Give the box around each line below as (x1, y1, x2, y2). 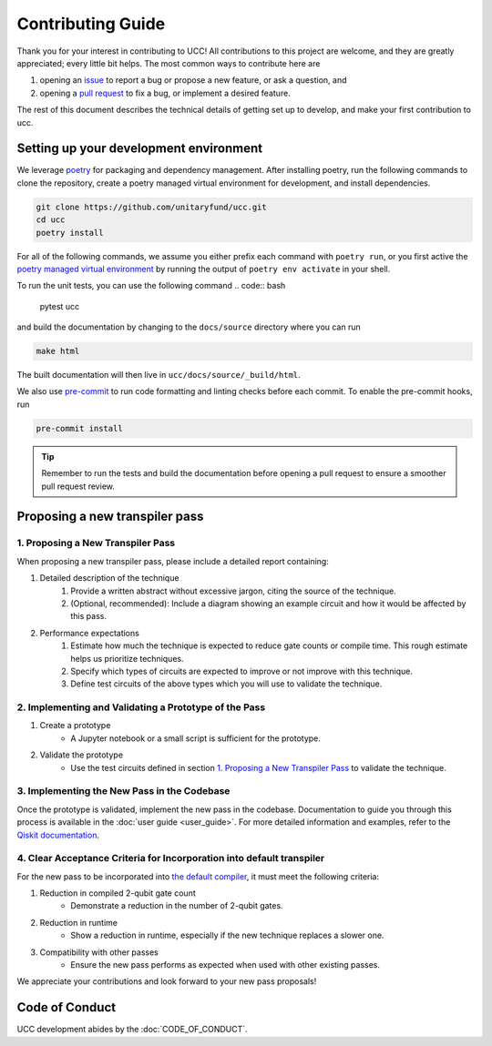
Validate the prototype (39, 749, 123, 760)
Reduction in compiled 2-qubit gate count (39, 888, 196, 899)
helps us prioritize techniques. (70, 653, 184, 664)
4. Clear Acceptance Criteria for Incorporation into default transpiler (16, 852, 325, 865)
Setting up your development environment (16, 141, 263, 157)
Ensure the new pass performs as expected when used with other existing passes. (70, 960, 380, 970)
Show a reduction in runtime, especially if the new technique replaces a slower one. (70, 929, 384, 941)
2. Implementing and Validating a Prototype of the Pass (16, 701, 266, 714)
